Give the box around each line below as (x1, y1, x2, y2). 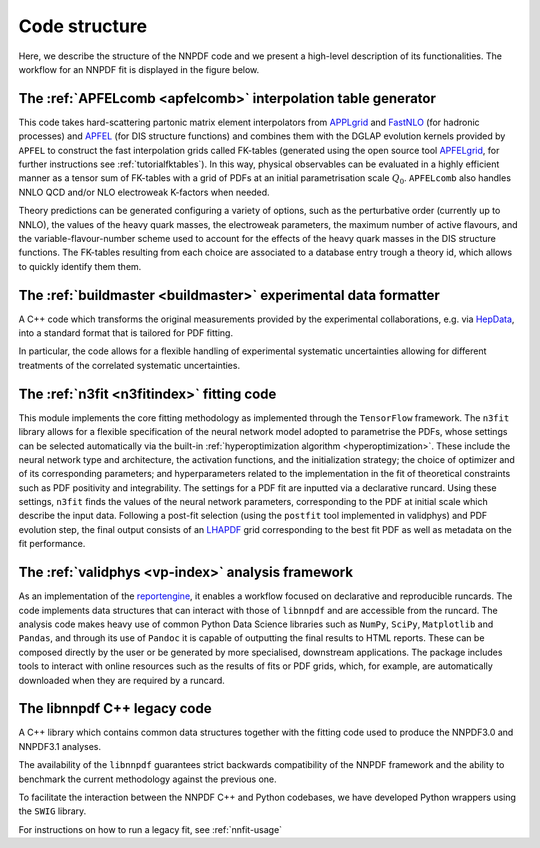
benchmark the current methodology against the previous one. (18, 773, 277, 785)
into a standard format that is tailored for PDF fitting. (18, 327, 234, 339)
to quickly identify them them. (18, 260, 142, 272)
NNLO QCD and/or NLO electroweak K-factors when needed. (18, 186, 270, 198)
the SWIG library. (18, 805, 87, 817)
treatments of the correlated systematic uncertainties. (18, 359, 240, 371)
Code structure (18, 15, 148, 37)
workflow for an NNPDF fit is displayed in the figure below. (18, 63, 260, 75)
